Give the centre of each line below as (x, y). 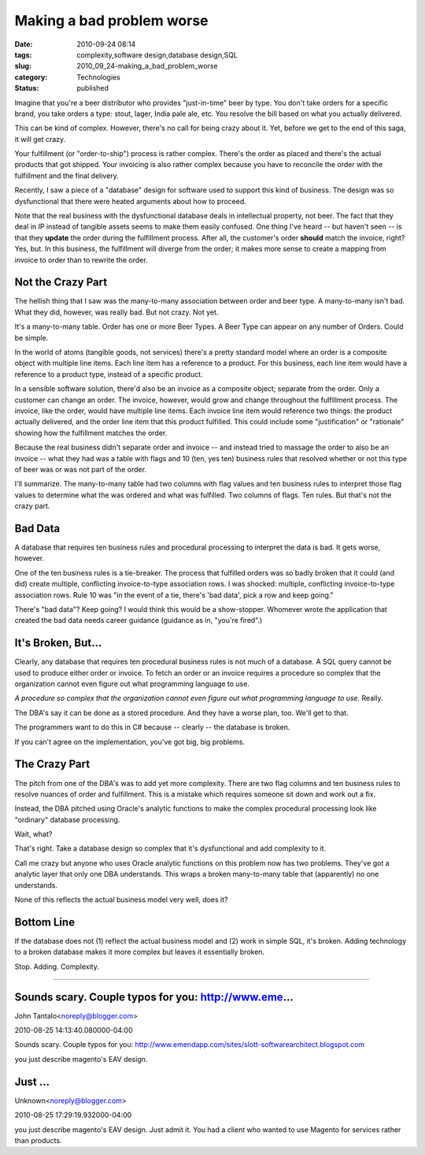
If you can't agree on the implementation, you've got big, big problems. (130, 742)
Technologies (99, 77)
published (93, 88)
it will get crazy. (40, 139)
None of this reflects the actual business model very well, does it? (121, 900)
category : (31, 77)
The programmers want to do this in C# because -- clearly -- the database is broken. (152, 727)
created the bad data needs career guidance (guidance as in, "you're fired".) (139, 620)
